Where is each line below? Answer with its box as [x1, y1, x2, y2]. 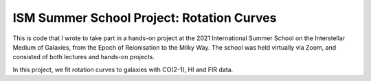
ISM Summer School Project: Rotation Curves [12, 10, 277, 25]
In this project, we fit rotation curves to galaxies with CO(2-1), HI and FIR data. [12, 65, 234, 74]
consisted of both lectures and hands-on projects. [12, 53, 155, 61]
